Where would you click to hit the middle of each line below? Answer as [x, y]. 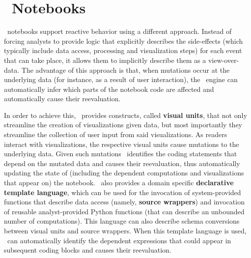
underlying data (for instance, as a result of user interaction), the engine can [121, 79]
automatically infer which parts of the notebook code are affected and [109, 89]
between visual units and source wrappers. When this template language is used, [125, 230]
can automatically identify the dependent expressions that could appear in [119, 240]
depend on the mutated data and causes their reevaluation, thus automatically [122, 163]
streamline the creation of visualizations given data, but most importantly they [123, 125]
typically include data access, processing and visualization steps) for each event [123, 50]
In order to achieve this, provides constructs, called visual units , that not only [125, 115]
